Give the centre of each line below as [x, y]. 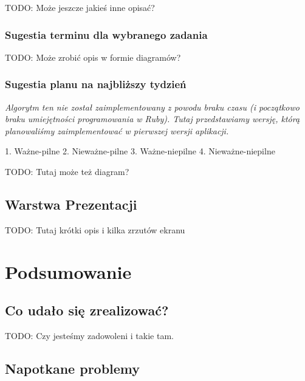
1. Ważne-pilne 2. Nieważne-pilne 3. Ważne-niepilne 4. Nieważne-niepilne [140, 151]
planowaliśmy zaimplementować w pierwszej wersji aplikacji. [117, 130]
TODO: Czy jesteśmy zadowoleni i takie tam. [89, 335]
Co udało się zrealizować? [87, 310]
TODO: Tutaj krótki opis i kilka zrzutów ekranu [95, 229]
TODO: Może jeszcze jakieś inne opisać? [80, 7]
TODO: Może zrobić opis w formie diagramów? [93, 57]
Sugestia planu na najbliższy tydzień [96, 84]
